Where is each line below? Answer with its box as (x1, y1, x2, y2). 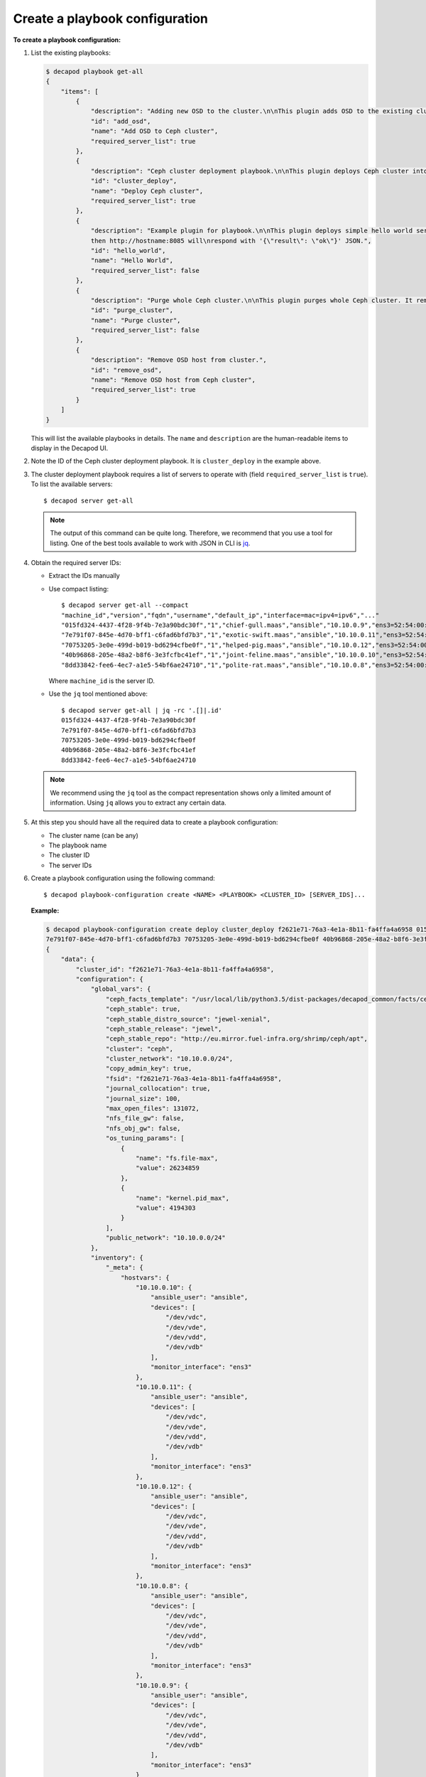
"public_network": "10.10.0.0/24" (105, 1234, 226, 1242)
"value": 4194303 (135, 1203, 196, 1212)
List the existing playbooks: (31, 48, 111, 57)
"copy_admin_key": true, (105, 1065, 192, 1073)
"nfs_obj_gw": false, (105, 1124, 181, 1132)
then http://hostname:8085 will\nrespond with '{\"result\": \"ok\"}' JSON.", (90, 237, 372, 245)
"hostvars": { (121, 1273, 170, 1282)
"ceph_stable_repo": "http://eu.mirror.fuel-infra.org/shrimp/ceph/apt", (105, 1035, 368, 1043)
